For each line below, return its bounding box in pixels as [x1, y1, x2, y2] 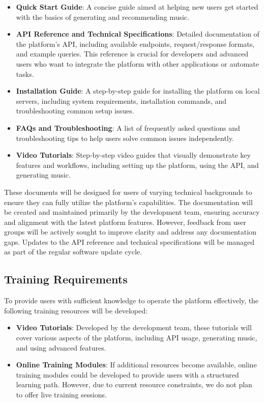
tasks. [16, 68, 34, 79]
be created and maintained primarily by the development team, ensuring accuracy [4, 207, 260, 217]
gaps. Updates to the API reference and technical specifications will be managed [4, 236, 255, 247]
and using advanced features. [16, 342, 106, 353]
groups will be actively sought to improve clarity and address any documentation [4, 226, 256, 237]
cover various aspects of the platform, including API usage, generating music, [16, 332, 257, 343]
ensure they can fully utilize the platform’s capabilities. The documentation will [4, 196, 253, 207]
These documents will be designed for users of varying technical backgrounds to [4, 186, 252, 197]
